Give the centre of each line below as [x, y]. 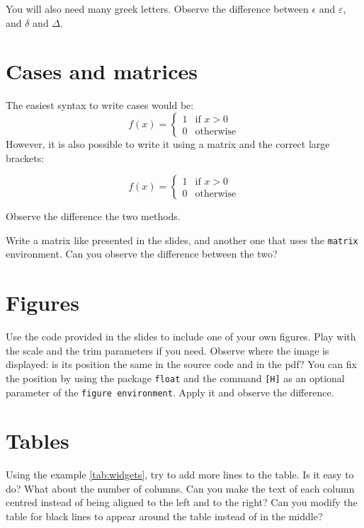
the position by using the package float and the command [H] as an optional [175, 378]
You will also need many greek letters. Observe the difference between [157, 8]
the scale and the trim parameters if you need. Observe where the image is [167, 350]
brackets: [25, 157]
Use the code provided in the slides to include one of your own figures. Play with [181, 337]
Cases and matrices [102, 71]
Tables [38, 441]
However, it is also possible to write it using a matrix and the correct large [168, 143]
